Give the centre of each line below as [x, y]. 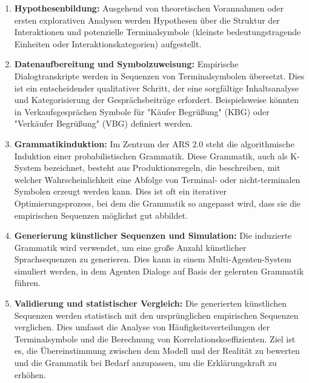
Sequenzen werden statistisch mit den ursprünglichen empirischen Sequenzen [156, 315]
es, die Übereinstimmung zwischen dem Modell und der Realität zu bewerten [157, 351]
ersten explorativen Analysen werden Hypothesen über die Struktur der [147, 20]
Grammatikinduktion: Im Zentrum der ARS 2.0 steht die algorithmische [154, 143]
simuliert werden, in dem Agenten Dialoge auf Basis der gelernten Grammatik [159, 271]
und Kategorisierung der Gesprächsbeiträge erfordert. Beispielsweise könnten [157, 100]
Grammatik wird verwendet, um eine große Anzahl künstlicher [130, 247]
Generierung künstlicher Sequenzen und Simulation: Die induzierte [153, 235]
